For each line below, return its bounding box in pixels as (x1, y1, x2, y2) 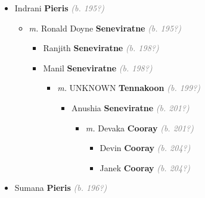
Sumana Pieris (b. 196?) (14, 181, 107, 194)
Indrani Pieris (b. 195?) (14, 2, 105, 14)
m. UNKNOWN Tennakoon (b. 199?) (57, 81, 201, 94)
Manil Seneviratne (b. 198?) (43, 61, 153, 74)
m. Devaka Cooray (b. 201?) (85, 121, 194, 134)
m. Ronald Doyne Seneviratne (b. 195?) (29, 21, 181, 34)
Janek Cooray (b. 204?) (100, 161, 191, 174)
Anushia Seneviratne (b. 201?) (71, 101, 190, 114)
